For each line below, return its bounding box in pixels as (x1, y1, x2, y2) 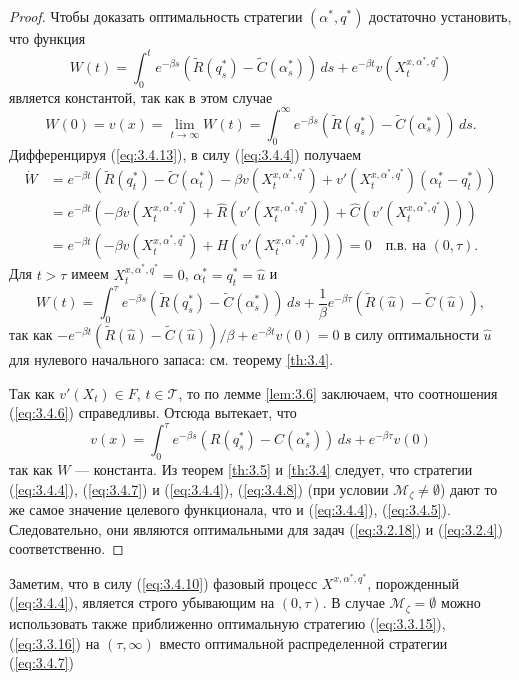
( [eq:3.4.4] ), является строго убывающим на (9, 592, 275, 613)
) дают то (439, 478, 498, 499)
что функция (9, 28, 86, 48)
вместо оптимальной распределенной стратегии (159, 632, 448, 653)
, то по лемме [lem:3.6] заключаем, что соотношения (178, 382, 498, 403)
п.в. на (385, 239, 426, 254)
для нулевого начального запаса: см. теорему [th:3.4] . (9, 348, 334, 369)
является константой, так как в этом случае (9, 86, 273, 107)
